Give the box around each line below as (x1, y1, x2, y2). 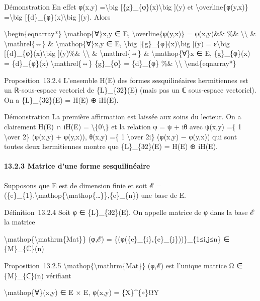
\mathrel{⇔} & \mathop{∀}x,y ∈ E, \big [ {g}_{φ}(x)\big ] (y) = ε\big (4, 38, 230, 48)
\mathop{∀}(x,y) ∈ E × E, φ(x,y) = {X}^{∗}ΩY (4, 287, 159, 297)
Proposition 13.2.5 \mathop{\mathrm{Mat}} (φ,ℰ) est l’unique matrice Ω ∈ (4, 260, 243, 271)
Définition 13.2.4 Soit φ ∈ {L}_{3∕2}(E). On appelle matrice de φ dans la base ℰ (4, 206, 254, 217)
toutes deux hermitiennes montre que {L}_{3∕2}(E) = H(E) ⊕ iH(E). (4, 141, 218, 152)
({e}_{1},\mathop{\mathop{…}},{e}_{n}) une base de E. (4, 190, 186, 200)
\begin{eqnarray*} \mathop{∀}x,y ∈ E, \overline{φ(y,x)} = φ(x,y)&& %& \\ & (4, 28, 256, 39)
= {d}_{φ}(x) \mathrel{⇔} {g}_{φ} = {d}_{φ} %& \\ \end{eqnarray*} (4, 57, 236, 68)
